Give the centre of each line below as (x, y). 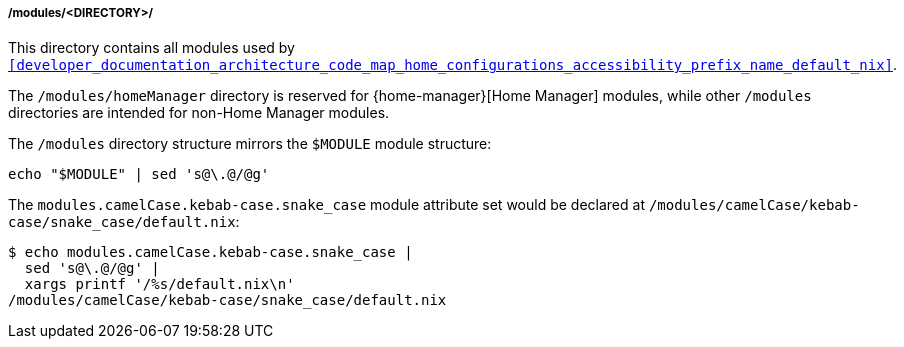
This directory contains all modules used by (151, 48)
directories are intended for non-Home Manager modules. (199, 113)
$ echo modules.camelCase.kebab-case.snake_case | (210, 252)
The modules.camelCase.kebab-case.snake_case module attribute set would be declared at (326, 205)
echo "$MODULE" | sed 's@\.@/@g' (139, 174)
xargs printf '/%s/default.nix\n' (159, 284)
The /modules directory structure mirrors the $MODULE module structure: (250, 144)
